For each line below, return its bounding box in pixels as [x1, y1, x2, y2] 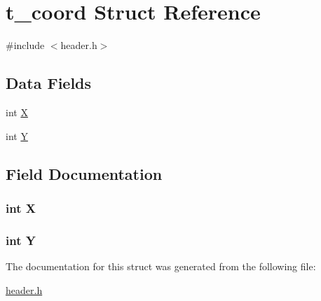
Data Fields [6, 72, 92, 94]
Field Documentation [6, 162, 163, 184]
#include [6, 38, 45, 52]
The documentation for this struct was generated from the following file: [6, 258, 316, 273]
